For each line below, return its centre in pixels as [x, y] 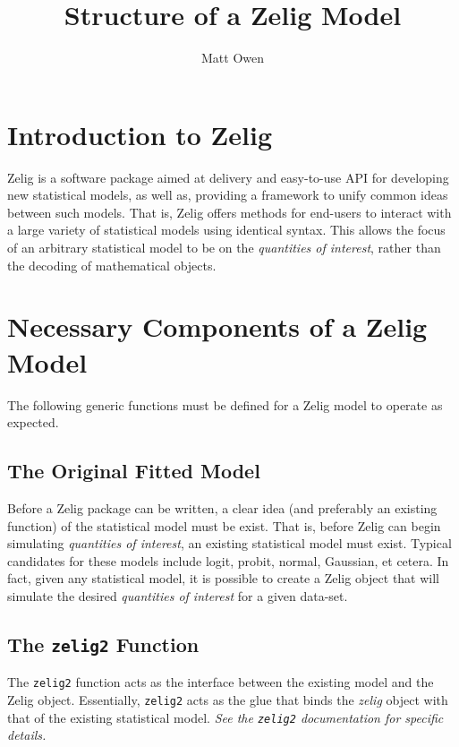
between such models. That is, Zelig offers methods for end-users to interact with [229, 212]
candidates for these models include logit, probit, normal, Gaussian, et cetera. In [228, 560]
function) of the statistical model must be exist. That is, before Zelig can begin [224, 525]
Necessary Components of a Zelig [217, 326]
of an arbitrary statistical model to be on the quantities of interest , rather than [224, 248]
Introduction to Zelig [140, 134]
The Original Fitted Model [134, 471]
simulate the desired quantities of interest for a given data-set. [178, 595]
